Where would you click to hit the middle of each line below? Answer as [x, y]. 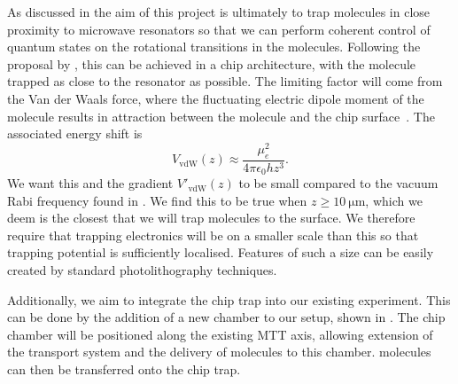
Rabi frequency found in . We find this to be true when [157, 200]
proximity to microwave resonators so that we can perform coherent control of [219, 29]
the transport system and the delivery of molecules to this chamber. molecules [219, 352]
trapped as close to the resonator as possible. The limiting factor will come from [225, 81]
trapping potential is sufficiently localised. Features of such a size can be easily [221, 252]
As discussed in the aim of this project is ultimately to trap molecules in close [219, 12]
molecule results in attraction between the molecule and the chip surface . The [221, 116]
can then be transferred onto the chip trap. [124, 369]
